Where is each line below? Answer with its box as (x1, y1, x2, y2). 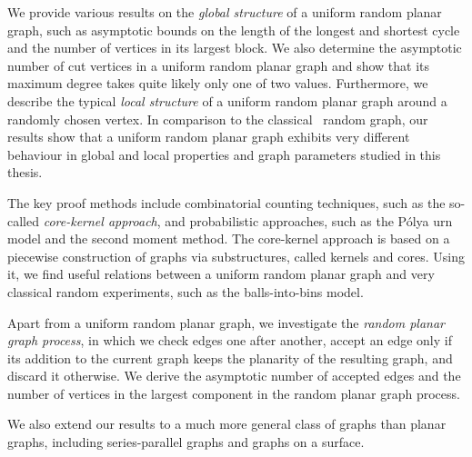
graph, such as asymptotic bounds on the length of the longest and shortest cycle (7, 20, 460, 39)
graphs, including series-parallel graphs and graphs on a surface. (7, 432, 365, 452)
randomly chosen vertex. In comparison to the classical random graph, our (7, 109, 428, 128)
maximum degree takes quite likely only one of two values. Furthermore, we (7, 74, 428, 93)
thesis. (7, 163, 43, 182)
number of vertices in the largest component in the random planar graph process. (7, 383, 460, 402)
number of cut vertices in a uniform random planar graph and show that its (7, 55, 430, 75)
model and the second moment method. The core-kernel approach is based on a (7, 229, 450, 248)
